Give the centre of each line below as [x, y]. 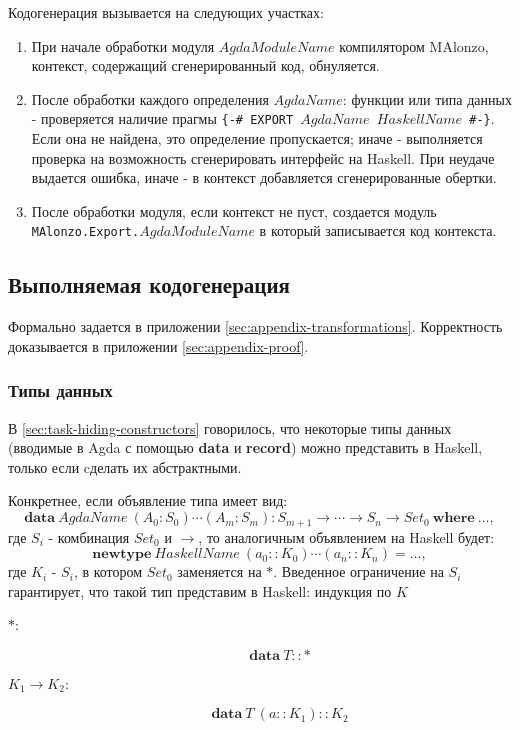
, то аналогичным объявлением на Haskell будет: [346, 536]
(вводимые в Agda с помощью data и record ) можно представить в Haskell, [245, 447]
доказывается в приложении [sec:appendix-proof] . [158, 345]
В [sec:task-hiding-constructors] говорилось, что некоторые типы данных [230, 427]
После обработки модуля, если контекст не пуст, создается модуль [234, 210]
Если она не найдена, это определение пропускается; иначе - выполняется [257, 138]
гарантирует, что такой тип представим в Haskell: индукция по [200, 590]
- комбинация [89, 536]
